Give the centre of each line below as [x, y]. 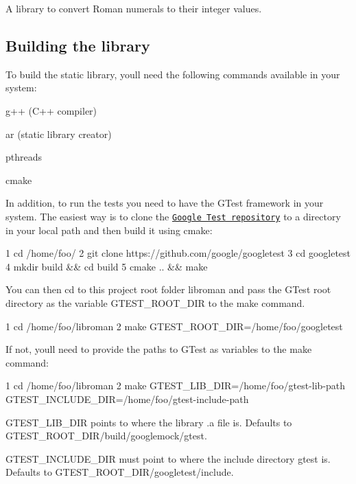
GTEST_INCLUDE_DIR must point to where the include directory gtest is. [168, 458]
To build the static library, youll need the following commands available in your [173, 74]
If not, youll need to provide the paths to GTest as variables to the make [159, 349]
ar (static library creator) [59, 134]
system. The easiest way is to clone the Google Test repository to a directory [173, 216]
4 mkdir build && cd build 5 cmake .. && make [107, 266]
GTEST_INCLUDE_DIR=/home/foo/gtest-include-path [127, 399]
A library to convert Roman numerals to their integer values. [134, 8]
